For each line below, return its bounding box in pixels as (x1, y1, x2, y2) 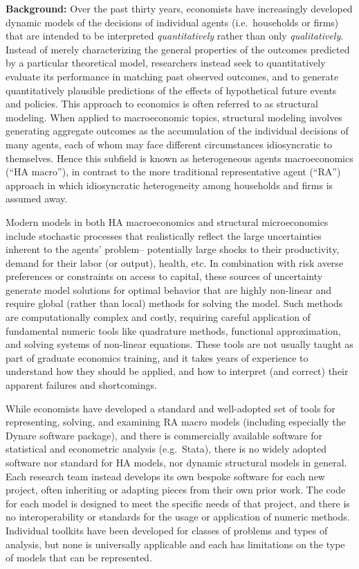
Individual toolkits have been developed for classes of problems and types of (6, 523, 328, 537)
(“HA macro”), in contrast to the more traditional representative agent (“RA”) (6, 164, 341, 179)
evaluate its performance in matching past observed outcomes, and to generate (6, 69, 339, 83)
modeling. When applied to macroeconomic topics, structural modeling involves (6, 110, 342, 124)
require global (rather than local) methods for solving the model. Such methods (6, 296, 343, 310)
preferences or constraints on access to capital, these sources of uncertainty (6, 269, 323, 283)
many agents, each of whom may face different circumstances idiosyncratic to (6, 137, 333, 151)
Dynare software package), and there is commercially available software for (6, 428, 322, 442)
